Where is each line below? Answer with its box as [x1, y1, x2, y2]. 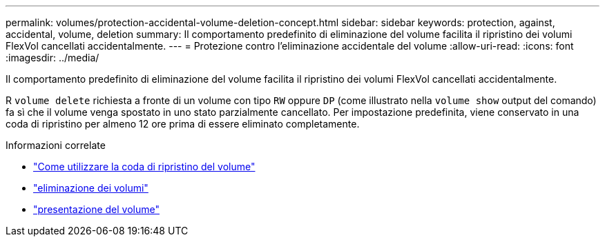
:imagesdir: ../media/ [6, 52, 99, 63]
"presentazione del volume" [33, 203, 160, 215]
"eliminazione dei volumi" [33, 182, 148, 194]
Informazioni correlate [6, 139, 106, 151]
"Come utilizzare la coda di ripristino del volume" [33, 161, 256, 172]
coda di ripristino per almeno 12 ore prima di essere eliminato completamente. [6, 118, 360, 130]
